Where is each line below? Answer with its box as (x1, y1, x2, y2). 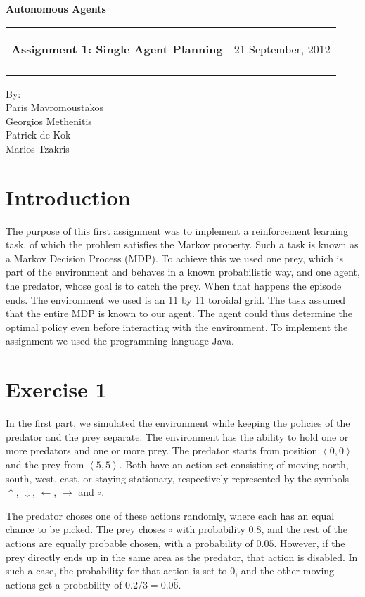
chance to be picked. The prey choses (6, 522, 165, 537)
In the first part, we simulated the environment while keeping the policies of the (6, 416, 350, 430)
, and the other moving (235, 563, 335, 578)
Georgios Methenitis (6, 113, 92, 128)
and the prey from (6, 456, 84, 471)
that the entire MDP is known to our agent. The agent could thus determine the (6, 306, 352, 321)
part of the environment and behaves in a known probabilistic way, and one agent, (6, 264, 360, 279)
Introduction (6, 182, 131, 211)
